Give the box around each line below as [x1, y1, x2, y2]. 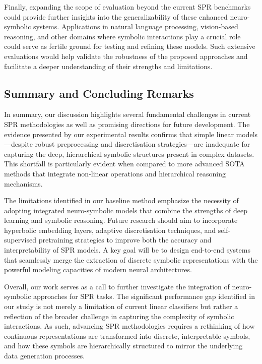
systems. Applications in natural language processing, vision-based [33, 21, 238, 32]
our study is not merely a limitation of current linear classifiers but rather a [4, 301, 238, 312]
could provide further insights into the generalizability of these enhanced [4, 11, 228, 22]
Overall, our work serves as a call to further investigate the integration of [4, 281, 230, 291]
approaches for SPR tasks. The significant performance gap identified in [33, 291, 255, 301]
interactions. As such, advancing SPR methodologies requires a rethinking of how [4, 321, 255, 331]
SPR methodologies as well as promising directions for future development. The [4, 118, 250, 129]
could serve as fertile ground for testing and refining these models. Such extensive [4, 41, 255, 51]
